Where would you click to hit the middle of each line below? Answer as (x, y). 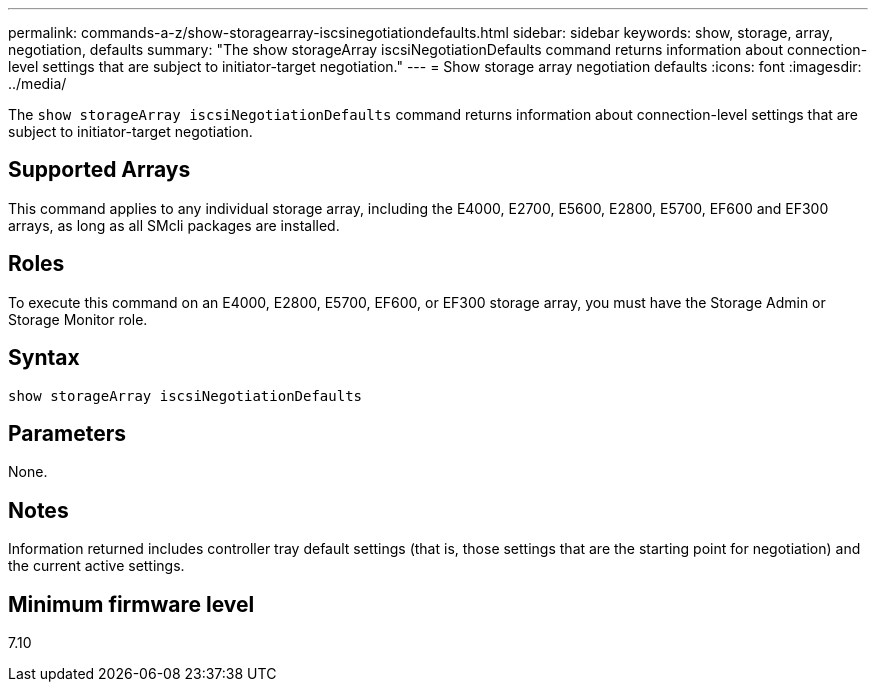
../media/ (37, 83)
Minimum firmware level (131, 604)
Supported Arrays (99, 170)
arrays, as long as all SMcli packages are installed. (174, 225)
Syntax (44, 358)
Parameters (67, 433)
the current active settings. (96, 566)
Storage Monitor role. (78, 319)
